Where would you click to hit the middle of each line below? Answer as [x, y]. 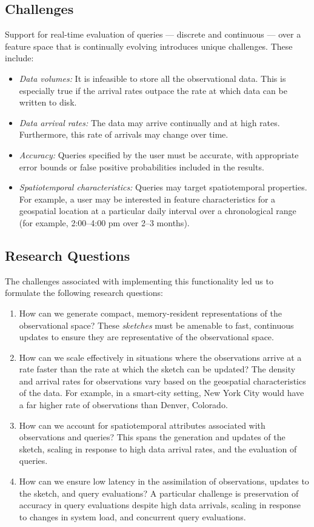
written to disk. [48, 102]
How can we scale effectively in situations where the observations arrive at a [160, 357]
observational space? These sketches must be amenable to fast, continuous [156, 325]
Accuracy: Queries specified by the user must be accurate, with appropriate [159, 154]
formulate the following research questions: [84, 293]
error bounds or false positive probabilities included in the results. [142, 166]
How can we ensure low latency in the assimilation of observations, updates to [164, 481]
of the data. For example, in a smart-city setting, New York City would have [162, 393]
